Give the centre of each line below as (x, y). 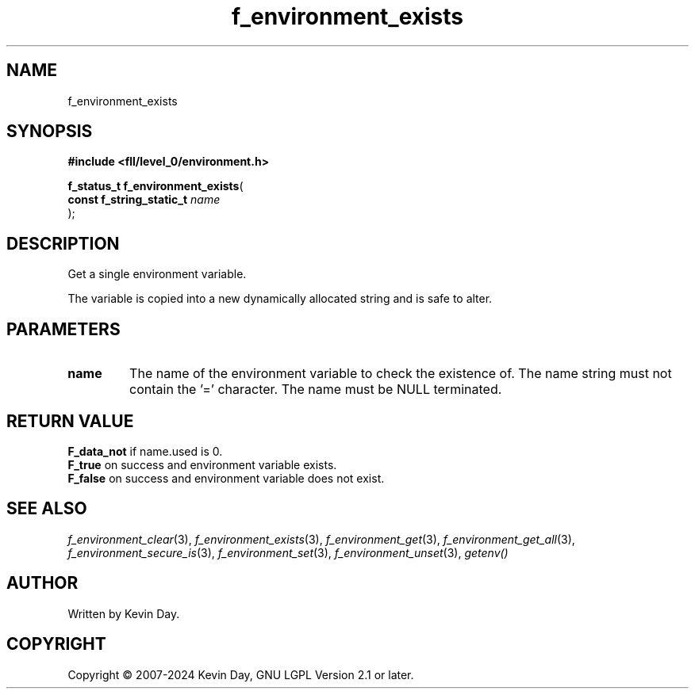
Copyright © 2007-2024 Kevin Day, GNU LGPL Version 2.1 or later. (241, 674)
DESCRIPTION (63, 243)
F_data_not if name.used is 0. (145, 451)
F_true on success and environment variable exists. (202, 464)
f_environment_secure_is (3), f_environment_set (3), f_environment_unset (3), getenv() (288, 552)
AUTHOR (42, 583)
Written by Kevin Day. (124, 613)
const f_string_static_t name (144, 200)
